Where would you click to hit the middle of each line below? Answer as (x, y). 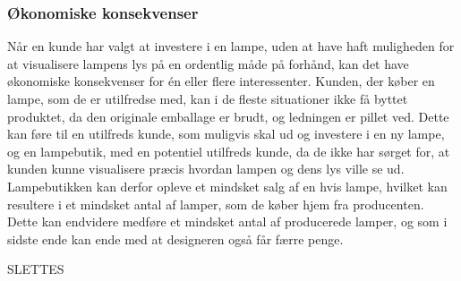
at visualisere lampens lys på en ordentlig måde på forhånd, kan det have (208, 63)
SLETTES (36, 269)
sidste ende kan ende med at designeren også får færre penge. (175, 238)
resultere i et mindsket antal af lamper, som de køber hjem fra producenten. (216, 204)
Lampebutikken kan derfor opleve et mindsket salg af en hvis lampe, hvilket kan (227, 186)
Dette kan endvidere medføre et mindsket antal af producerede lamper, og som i (227, 221)
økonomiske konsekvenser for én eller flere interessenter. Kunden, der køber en (221, 81)
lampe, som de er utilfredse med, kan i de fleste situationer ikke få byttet (208, 98)
